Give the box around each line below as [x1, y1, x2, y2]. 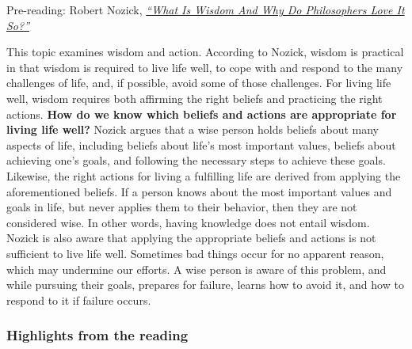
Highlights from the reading [6, 325, 189, 345]
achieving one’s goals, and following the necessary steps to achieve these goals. [6, 152, 386, 169]
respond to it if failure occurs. [6, 291, 151, 308]
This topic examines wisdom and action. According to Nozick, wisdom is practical [6, 44, 404, 60]
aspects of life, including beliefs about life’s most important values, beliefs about [6, 136, 396, 153]
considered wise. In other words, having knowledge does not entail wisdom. [6, 214, 370, 230]
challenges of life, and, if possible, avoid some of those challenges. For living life [6, 74, 391, 91]
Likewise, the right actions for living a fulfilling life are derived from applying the [6, 167, 401, 184]
